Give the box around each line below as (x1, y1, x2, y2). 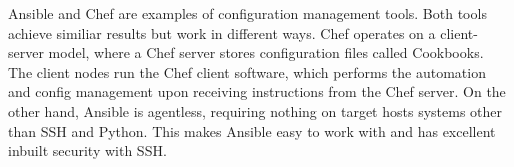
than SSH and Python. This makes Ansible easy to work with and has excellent (8, 120, 496, 141)
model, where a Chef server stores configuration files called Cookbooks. (48, 42, 484, 63)
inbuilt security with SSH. (8, 140, 167, 161)
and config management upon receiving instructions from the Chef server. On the (8, 81, 506, 102)
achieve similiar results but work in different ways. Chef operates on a (8, 22, 436, 43)
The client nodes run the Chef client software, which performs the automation (8, 61, 486, 82)
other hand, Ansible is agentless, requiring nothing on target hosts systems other (8, 100, 503, 121)
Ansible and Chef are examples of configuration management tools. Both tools (8, 3, 487, 23)
